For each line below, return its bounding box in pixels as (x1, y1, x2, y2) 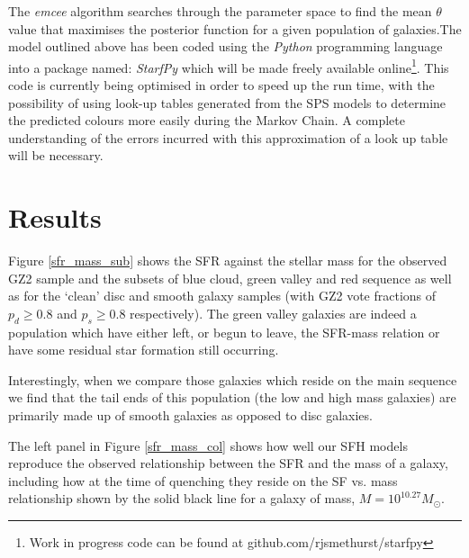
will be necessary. (8, 146, 104, 165)
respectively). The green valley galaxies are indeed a (130, 303, 417, 322)
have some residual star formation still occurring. (8, 340, 279, 359)
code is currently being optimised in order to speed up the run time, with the (8, 76, 435, 94)
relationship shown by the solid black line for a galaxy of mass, (8, 489, 356, 508)
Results (8, 199, 102, 236)
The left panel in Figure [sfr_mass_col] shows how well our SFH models (8, 436, 408, 454)
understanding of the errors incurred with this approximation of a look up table (8, 128, 448, 147)
